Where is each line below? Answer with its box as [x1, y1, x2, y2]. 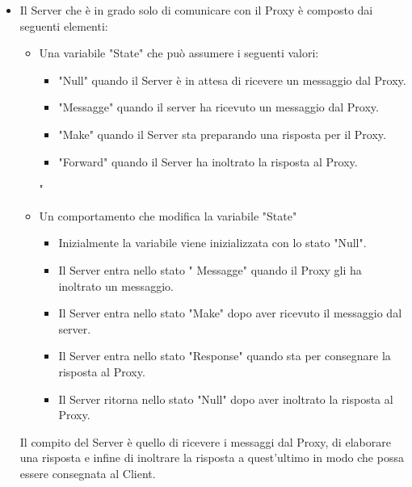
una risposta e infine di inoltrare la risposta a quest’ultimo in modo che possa [19, 449, 404, 466]
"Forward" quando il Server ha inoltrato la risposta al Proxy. [58, 153, 358, 170]
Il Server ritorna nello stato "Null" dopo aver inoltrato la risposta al [58, 390, 393, 407]
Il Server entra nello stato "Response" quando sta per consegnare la [58, 347, 391, 364]
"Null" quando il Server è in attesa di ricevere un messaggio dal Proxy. [58, 71, 406, 88]
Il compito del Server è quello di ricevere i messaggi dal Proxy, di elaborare [19, 433, 391, 450]
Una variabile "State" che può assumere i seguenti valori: [39, 44, 319, 61]
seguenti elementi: [19, 17, 108, 34]
